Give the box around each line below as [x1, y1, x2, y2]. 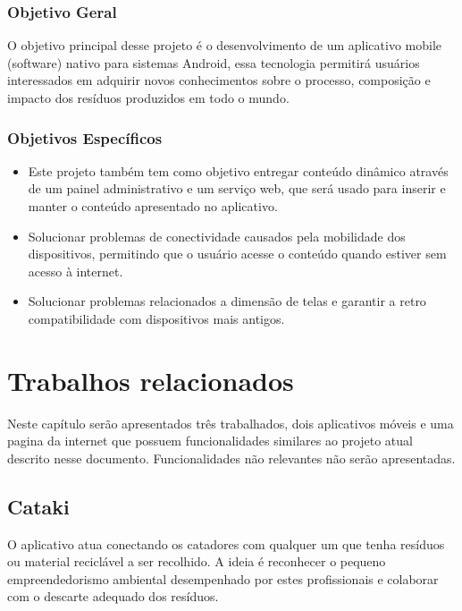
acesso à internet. [28, 261, 123, 280]
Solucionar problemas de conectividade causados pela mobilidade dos [28, 226, 406, 245]
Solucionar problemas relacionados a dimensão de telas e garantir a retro [28, 292, 426, 310]
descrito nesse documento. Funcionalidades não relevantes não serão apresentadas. [7, 448, 456, 467]
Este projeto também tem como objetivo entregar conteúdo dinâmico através [28, 161, 449, 180]
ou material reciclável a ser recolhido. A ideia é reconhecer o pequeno [7, 552, 386, 571]
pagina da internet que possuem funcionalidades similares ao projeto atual [7, 431, 413, 450]
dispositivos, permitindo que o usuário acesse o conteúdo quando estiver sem [28, 244, 447, 263]
